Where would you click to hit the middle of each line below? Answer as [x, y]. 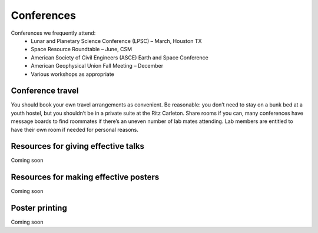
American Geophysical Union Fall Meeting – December [97, 66]
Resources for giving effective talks [77, 146]
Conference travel [45, 91]
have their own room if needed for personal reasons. [74, 129]
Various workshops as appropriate [72, 74]
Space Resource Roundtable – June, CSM [82, 49]
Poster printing [39, 208]
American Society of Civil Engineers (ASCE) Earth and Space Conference [120, 57]
